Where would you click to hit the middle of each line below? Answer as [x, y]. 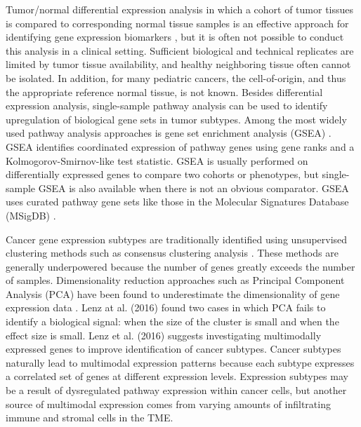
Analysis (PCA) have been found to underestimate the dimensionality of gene [173, 293]
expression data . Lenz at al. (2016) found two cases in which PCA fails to [166, 307]
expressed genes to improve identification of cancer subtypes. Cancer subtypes [173, 349]
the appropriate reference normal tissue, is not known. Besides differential [164, 91]
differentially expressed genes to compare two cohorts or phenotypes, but [162, 174]
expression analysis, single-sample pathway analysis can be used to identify [167, 106]
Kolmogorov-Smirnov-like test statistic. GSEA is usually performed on [157, 160]
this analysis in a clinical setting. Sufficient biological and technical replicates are [180, 50]
